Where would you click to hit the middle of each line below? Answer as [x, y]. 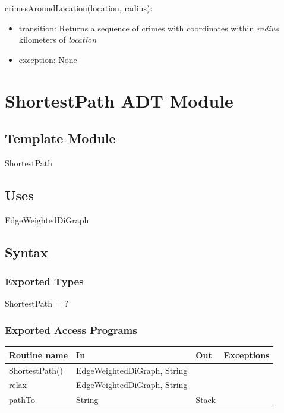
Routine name [39, 354]
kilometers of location [57, 40]
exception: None [48, 59]
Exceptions [247, 354]
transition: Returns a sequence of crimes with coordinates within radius [149, 28]
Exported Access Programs [71, 330]
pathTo [22, 400]
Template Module [60, 138]
